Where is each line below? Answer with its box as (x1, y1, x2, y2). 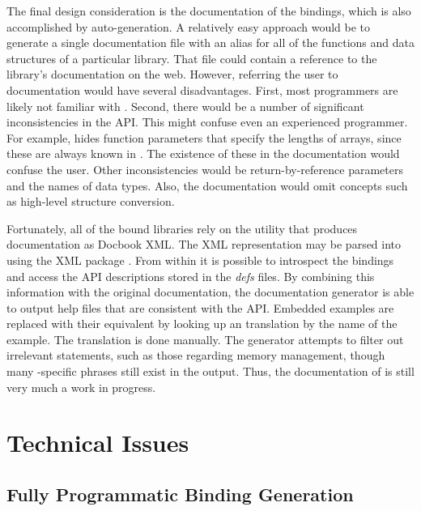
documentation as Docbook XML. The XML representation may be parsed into (6, 236, 402, 253)
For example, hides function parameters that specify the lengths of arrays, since (6, 129, 402, 146)
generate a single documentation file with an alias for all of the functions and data (6, 34, 415, 51)
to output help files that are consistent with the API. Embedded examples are (6, 299, 394, 316)
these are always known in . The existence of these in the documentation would (6, 145, 400, 162)
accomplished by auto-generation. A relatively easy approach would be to (6, 18, 371, 35)
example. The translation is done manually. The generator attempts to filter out (6, 330, 404, 347)
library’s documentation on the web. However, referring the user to (6, 66, 338, 83)
